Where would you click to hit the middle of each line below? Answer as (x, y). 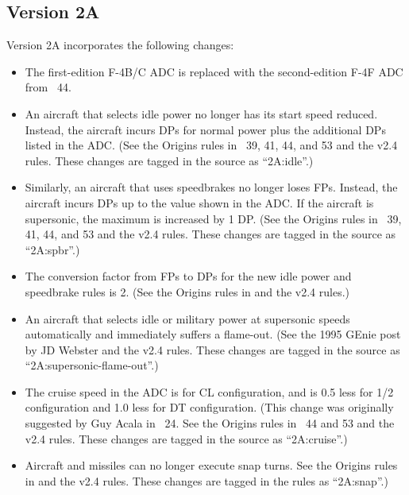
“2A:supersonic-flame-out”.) (92, 365)
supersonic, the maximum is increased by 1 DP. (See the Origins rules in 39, (213, 218)
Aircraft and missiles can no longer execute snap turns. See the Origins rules (211, 465)
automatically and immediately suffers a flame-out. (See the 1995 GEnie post (213, 334)
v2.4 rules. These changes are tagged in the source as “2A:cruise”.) (186, 438)
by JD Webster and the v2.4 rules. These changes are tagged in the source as (212, 349)
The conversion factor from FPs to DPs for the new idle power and (188, 276)
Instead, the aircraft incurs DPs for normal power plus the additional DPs (205, 129)
